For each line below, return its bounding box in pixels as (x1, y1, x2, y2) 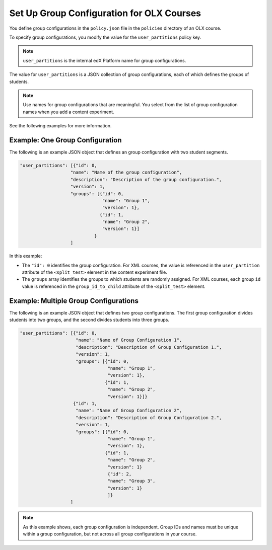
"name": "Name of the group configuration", (70, 170, 182, 176)
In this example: (9, 253, 42, 259)
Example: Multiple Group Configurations (9, 296, 139, 305)
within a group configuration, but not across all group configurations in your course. (23, 531, 197, 537)
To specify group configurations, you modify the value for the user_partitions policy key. (9, 34, 201, 40)
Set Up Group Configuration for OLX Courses (9, 8, 201, 19)
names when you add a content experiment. (23, 109, 114, 115)
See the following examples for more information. (9, 123, 112, 129)
